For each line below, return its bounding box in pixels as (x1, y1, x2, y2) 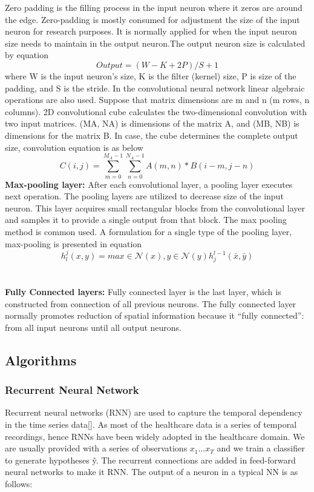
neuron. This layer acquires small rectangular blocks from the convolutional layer (5, 201, 306, 214)
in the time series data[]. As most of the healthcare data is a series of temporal (5, 417, 297, 430)
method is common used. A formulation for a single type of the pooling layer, (5, 225, 292, 238)
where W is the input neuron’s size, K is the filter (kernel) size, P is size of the (5, 69, 296, 82)
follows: (5, 477, 33, 490)
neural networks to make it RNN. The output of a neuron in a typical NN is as (5, 465, 298, 478)
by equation (5, 48, 48, 61)
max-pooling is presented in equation (5, 237, 142, 250)
